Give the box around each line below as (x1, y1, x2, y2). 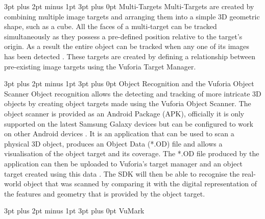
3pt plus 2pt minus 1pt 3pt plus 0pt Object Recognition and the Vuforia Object (4, 78, 254, 89)
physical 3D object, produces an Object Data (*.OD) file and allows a (4, 138, 223, 149)
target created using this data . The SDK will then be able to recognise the (4, 168, 239, 179)
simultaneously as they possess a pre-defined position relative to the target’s (4, 31, 243, 41)
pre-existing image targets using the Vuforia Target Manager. (4, 61, 196, 71)
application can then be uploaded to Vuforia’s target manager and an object (4, 158, 243, 168)
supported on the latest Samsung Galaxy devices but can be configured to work (4, 118, 253, 129)
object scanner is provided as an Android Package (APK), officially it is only (4, 108, 245, 118)
